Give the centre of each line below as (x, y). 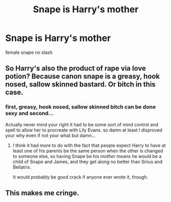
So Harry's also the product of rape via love (76, 68)
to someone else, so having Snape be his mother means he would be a (87, 156)
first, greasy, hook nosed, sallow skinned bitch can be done (81, 107)
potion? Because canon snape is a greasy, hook (82, 76)
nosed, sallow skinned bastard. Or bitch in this (80, 85)
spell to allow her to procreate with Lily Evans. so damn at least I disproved (84, 130)
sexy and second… (30, 114)
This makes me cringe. (42, 193)
